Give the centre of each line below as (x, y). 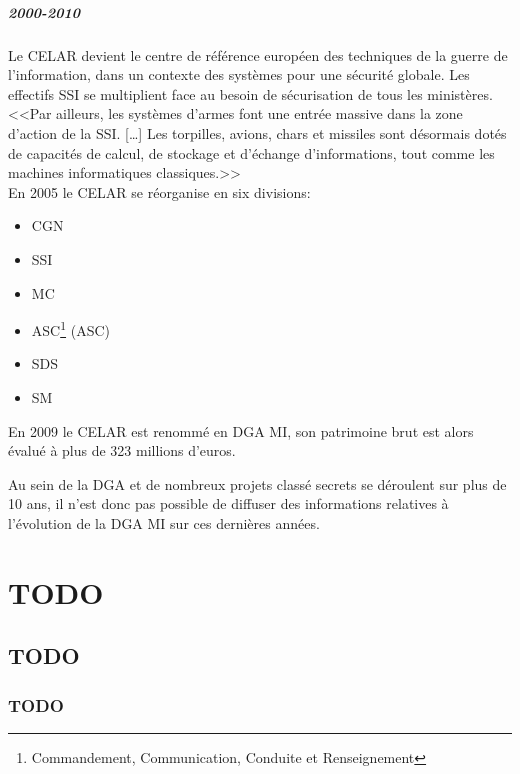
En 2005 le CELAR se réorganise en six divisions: (159, 191)
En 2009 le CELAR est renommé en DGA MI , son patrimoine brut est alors (241, 430)
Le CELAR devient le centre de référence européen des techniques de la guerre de (258, 54)
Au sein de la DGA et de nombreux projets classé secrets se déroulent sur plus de (257, 483)
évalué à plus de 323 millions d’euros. (122, 450)
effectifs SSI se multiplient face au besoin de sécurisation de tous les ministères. (250, 93)
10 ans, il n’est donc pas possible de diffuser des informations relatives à (228, 503)
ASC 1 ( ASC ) (71, 328)
